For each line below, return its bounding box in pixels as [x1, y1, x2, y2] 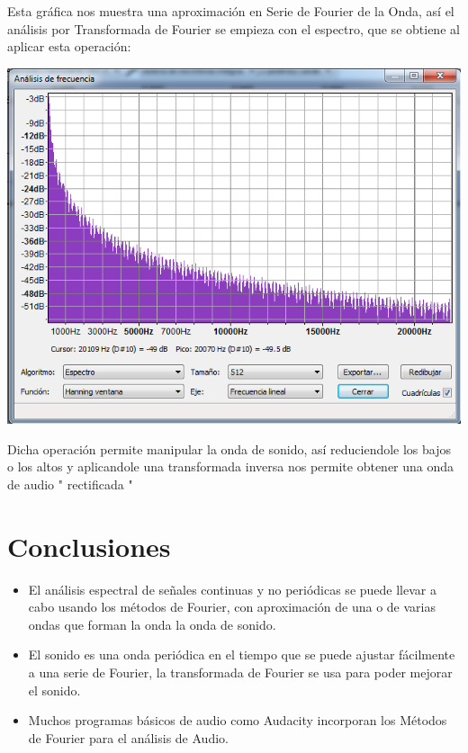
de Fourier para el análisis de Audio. [28, 728, 229, 747]
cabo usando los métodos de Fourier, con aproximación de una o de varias [28, 597, 436, 616]
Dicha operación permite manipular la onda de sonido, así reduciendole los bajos [7, 439, 452, 458]
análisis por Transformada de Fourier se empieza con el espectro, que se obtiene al [7, 19, 460, 38]
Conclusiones [7, 527, 171, 564]
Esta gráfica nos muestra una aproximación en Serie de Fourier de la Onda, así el [7, 2, 454, 20]
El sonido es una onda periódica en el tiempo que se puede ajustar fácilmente [28, 645, 455, 664]
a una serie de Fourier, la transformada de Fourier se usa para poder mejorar [28, 662, 453, 681]
